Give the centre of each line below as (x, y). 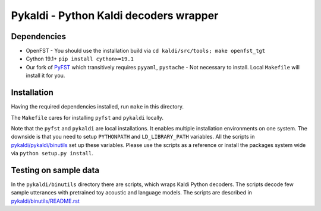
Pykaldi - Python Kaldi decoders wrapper (115, 15)
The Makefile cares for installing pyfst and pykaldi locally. (87, 117)
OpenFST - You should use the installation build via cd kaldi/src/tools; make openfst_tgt (146, 51)
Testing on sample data (55, 170)
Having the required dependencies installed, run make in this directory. (97, 107)
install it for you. (45, 76)
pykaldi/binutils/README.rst (45, 201)
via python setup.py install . (52, 154)
